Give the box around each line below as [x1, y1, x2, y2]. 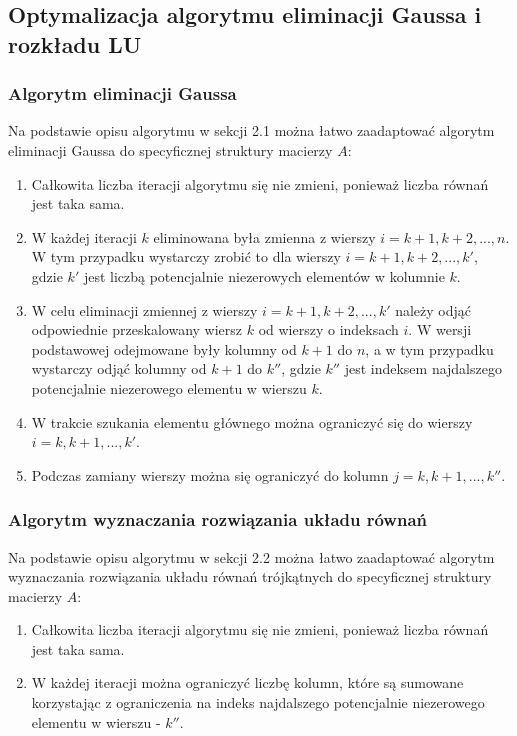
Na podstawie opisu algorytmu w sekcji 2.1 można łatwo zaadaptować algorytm [8, 120, 495, 141]
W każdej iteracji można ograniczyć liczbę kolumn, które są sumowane [31, 672, 464, 693]
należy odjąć [395, 299, 472, 320]
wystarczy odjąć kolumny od [31, 358, 207, 379]
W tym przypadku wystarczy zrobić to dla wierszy [31, 246, 341, 267]
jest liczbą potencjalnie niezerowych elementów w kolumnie [83, 265, 445, 286]
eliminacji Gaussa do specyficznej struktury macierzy [8, 139, 333, 160]
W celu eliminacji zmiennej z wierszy [31, 299, 258, 320]
